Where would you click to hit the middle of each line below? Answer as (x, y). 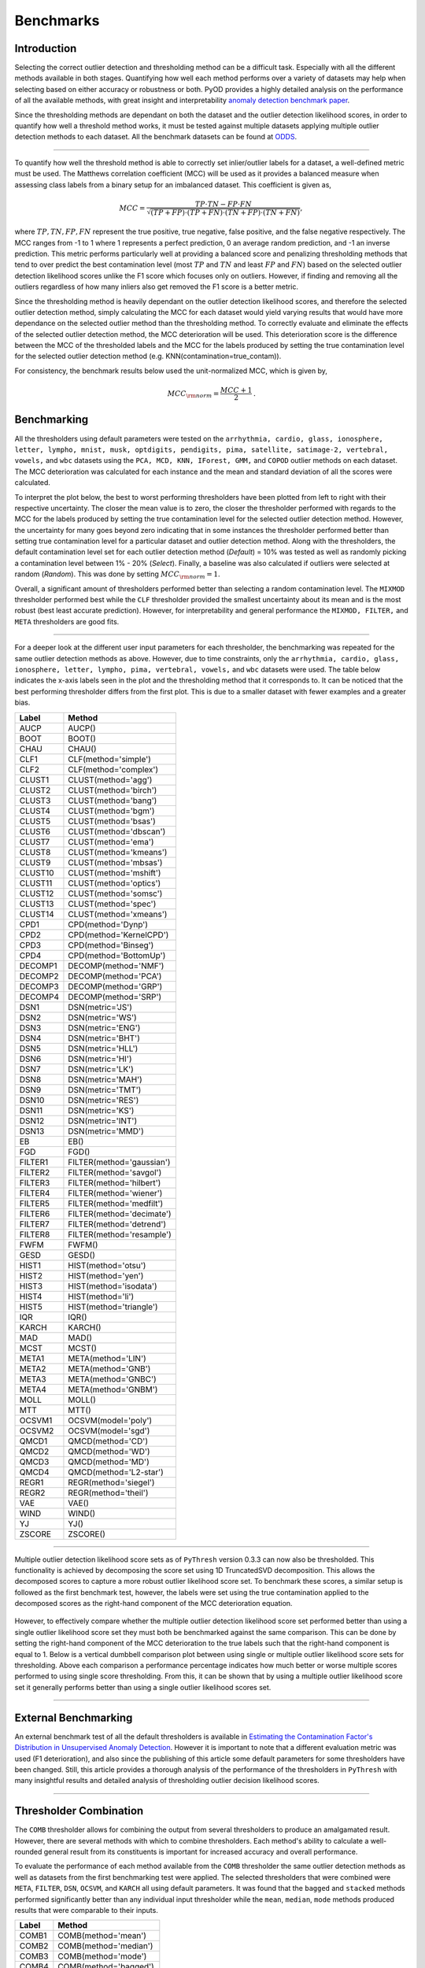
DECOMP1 (38, 966)
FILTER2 (35, 1172)
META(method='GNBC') (112, 1379)
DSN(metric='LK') (101, 1069)
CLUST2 (35, 790)
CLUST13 (37, 904)
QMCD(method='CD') (108, 1441)
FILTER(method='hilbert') (115, 1182)
